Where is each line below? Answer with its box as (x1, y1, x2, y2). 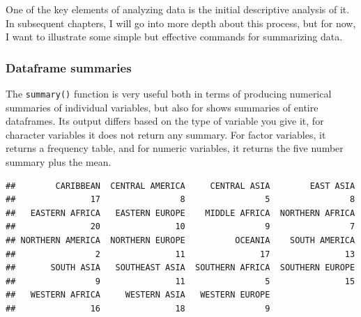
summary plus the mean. (6, 155, 112, 169)
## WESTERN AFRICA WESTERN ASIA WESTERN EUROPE (6, 290, 270, 300)
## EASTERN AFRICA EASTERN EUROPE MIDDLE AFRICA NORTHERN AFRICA (6, 208, 355, 218)
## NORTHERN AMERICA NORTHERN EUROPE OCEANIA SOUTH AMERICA (6, 235, 355, 245)
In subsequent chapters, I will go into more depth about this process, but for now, (6, 15, 356, 30)
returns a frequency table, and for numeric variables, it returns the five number (6, 141, 344, 155)
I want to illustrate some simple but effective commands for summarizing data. (6, 29, 343, 44)
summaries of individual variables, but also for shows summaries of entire (6, 100, 318, 114)
